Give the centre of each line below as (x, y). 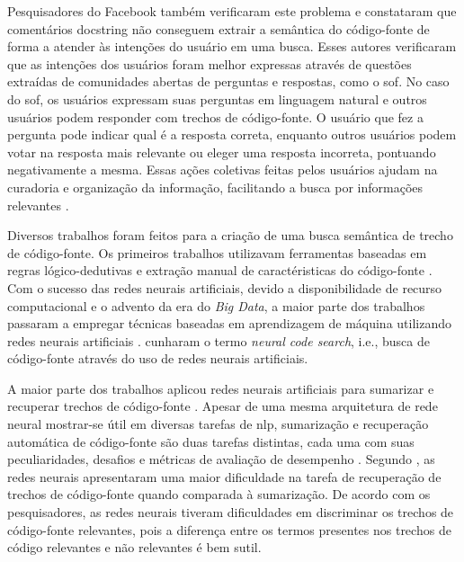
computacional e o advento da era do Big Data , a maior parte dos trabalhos (216, 305)
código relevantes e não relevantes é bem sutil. (134, 547)
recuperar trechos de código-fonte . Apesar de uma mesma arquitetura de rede (223, 406)
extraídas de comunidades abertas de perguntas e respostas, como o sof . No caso (228, 81)
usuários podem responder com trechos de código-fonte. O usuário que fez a (215, 116)
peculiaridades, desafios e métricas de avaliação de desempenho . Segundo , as (221, 459)
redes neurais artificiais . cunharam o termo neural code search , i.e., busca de (219, 340)
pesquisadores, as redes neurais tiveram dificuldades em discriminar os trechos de (231, 512)
